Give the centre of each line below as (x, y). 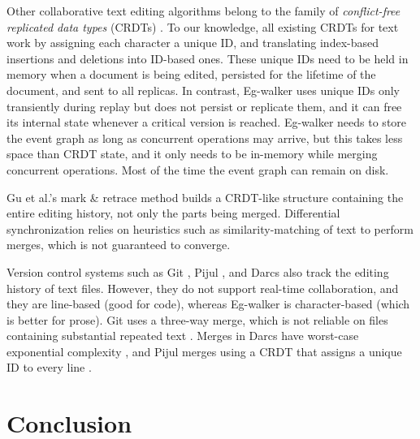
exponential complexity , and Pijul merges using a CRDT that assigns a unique (204, 351)
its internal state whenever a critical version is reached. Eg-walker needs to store (207, 122)
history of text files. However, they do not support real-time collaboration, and (203, 288)
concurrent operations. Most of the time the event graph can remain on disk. (198, 169)
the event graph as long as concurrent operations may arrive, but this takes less (205, 138)
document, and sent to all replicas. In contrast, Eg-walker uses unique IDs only (203, 90)
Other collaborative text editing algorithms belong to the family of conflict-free (204, 11)
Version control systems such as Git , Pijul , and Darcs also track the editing (198, 271)
